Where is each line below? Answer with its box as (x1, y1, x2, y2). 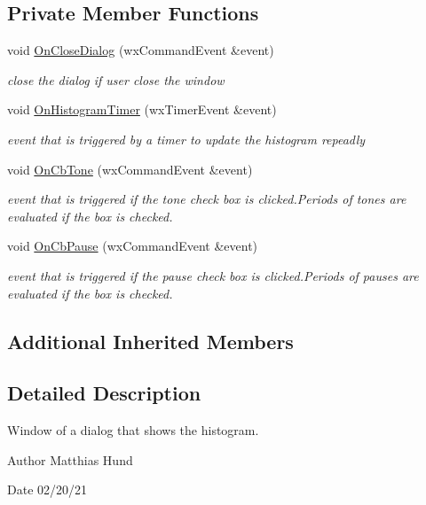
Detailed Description (7, 379, 201, 407)
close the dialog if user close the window (7, 70, 225, 89)
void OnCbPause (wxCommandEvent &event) (7, 237, 258, 255)
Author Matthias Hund (7, 450, 133, 469)
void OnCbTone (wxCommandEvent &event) (7, 159, 253, 178)
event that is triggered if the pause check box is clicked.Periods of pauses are (7, 266, 419, 284)
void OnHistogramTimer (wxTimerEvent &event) (7, 100, 277, 119)
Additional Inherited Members (7, 327, 294, 354)
